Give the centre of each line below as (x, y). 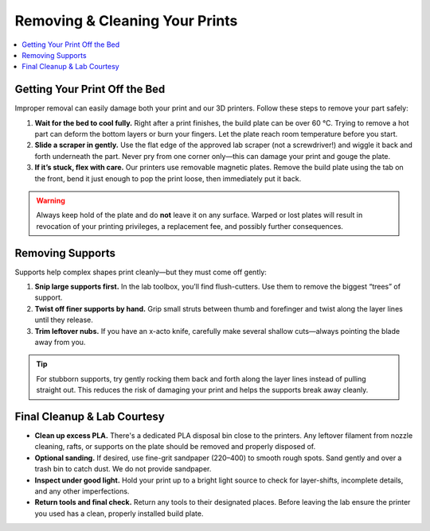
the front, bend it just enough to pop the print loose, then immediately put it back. (168, 178)
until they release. (64, 320)
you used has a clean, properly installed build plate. (119, 514)
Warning (51, 200)
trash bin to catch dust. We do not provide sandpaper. (123, 469)
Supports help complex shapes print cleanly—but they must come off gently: (141, 272)
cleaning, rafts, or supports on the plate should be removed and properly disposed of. (175, 447)
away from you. (60, 342)
